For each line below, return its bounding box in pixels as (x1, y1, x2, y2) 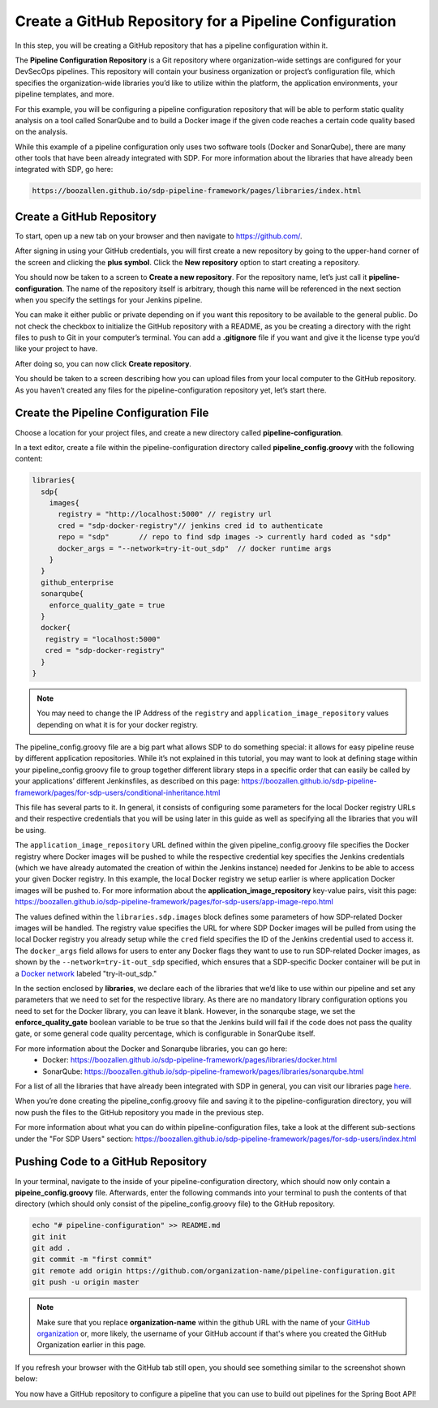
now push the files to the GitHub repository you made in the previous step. (15, 1107, 264, 1117)
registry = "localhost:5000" (45, 634, 161, 644)
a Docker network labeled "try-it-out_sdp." (15, 968, 157, 978)
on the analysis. (15, 127, 68, 137)
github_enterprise (41, 577, 114, 587)
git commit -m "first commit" (32, 1255, 152, 1264)
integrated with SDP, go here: (15, 165, 114, 174)
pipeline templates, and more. (15, 89, 115, 99)
